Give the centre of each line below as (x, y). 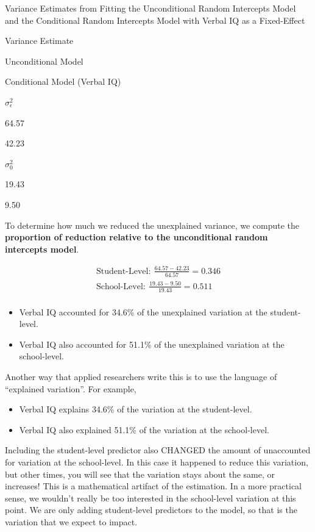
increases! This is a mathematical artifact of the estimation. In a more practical (153, 486)
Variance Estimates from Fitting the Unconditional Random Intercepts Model (150, 8)
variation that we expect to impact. (71, 521)
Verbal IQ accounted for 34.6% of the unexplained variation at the (143, 311)
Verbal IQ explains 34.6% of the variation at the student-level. (136, 409)
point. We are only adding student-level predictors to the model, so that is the (151, 510)
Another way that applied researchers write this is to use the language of (141, 376)
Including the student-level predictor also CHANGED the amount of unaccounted (158, 450)
